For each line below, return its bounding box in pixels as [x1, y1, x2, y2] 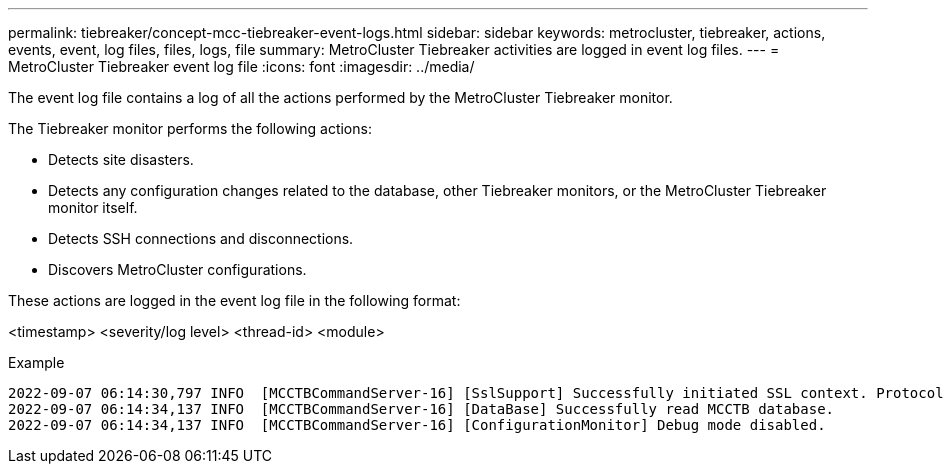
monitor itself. [48, 199, 138, 216]
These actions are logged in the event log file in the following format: [8, 292, 461, 309]
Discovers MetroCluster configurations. [48, 261, 307, 278]
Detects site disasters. [48, 151, 194, 168]
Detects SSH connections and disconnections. [48, 230, 354, 247]
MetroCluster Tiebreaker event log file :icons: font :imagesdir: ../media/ [8, 58, 475, 75]
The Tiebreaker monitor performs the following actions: [8, 120, 372, 137]
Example [8, 354, 65, 371]
